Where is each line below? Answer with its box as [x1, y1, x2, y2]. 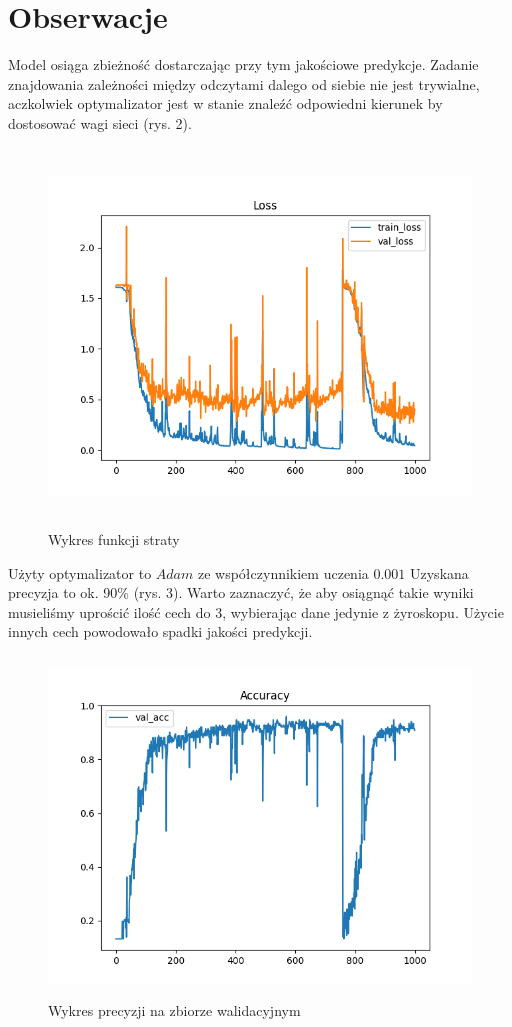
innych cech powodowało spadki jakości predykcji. [8, 621, 313, 642]
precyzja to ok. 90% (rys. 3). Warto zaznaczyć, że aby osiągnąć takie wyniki [8, 582, 474, 603]
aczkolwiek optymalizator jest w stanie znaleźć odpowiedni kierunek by [8, 93, 443, 114]
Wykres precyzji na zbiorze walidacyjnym [48, 999, 301, 1020]
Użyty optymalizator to [8, 562, 152, 583]
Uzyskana [410, 562, 469, 583]
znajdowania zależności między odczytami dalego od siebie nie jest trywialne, [8, 73, 480, 94]
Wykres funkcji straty [48, 529, 180, 550]
